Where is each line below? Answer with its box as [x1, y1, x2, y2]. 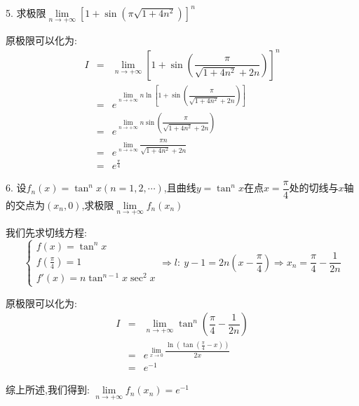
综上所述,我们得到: [6, 382, 90, 397]
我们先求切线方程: [6, 224, 87, 239]
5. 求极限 [6, 5, 46, 20]
